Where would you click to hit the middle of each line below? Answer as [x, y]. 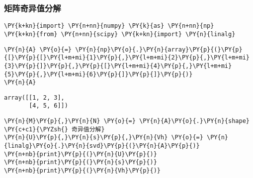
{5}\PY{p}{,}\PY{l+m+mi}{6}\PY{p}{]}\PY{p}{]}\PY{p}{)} [98, 74]
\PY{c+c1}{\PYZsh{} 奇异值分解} [54, 129]
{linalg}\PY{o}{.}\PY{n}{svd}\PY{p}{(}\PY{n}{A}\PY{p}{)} [102, 146]
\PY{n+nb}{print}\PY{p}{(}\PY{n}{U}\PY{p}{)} [81, 154]
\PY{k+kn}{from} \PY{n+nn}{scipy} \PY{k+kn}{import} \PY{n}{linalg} [120, 34]
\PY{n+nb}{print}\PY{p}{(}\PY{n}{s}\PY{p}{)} [81, 162]
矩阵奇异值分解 [33, 8]
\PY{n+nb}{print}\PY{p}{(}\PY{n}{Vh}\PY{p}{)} [82, 171]
